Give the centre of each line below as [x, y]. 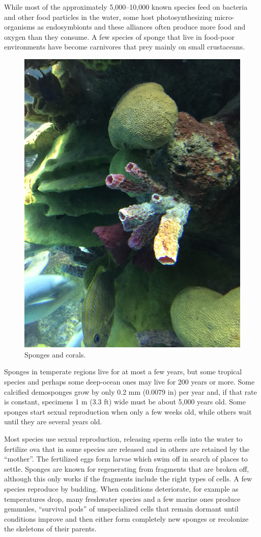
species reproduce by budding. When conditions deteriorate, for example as [121, 489]
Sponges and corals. [55, 354]
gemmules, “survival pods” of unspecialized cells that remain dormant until [121, 509]
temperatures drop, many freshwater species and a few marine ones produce [122, 498]
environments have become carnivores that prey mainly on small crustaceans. [125, 47]
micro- [224, 17]
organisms [20, 27]
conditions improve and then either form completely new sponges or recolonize [126, 518]
